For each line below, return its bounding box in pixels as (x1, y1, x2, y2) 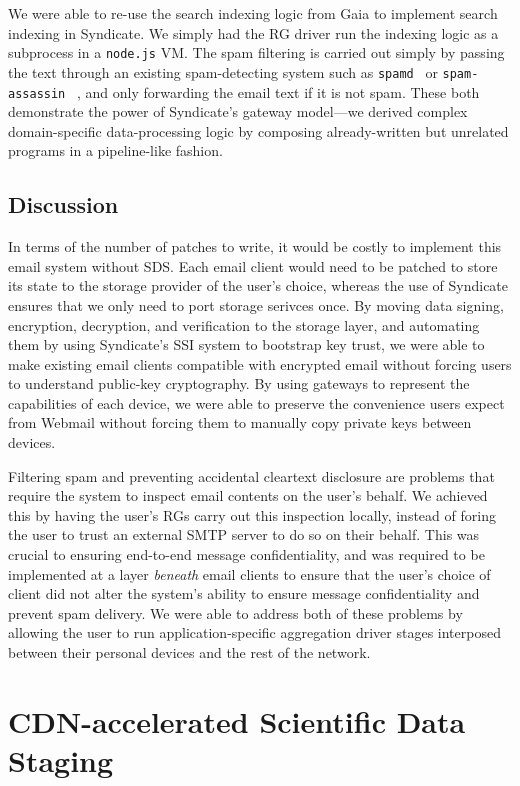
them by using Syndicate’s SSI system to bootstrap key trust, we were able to (8, 334, 485, 355)
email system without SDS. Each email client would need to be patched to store (8, 255, 498, 276)
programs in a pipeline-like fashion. (8, 140, 223, 161)
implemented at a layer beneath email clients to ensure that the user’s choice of (8, 563, 491, 584)
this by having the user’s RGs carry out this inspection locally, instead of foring (8, 504, 496, 525)
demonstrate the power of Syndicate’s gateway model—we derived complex (8, 101, 468, 122)
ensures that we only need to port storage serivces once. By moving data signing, (8, 294, 504, 315)
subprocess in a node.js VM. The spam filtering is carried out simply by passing (8, 42, 505, 63)
